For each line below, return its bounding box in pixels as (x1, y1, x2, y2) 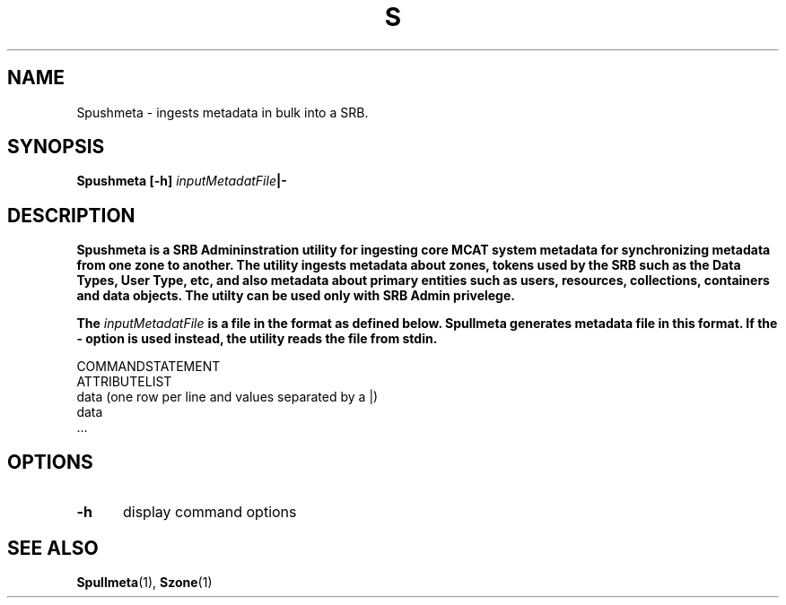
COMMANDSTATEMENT (76, 359, 221, 375)
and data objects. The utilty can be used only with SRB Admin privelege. (76, 288, 515, 304)
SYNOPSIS (7, 135, 105, 159)
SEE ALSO (7, 536, 99, 559)
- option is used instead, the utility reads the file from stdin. (76, 331, 438, 347)
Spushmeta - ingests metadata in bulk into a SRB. (76, 104, 369, 120)
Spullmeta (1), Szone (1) (76, 574, 213, 590)
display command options (122, 503, 297, 522)
